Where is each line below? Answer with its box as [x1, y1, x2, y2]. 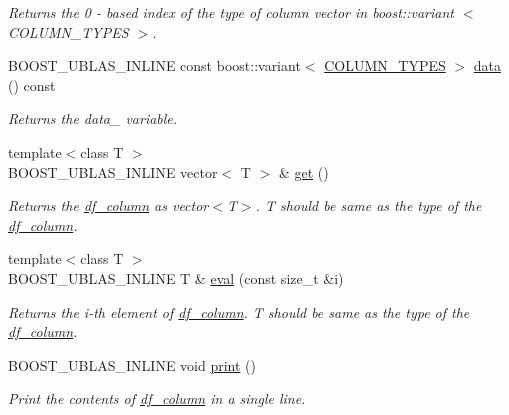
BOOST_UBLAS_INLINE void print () [8, 354, 257, 375]
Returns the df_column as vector [8, 195, 209, 216]
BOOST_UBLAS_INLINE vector [8, 161, 218, 182]
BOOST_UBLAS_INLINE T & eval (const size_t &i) [8, 267, 344, 288]
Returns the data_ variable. [8, 108, 178, 129]
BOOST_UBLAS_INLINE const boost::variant [8, 55, 301, 76]
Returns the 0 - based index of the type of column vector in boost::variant [8, 2, 454, 22]
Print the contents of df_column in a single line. [8, 388, 306, 409]
